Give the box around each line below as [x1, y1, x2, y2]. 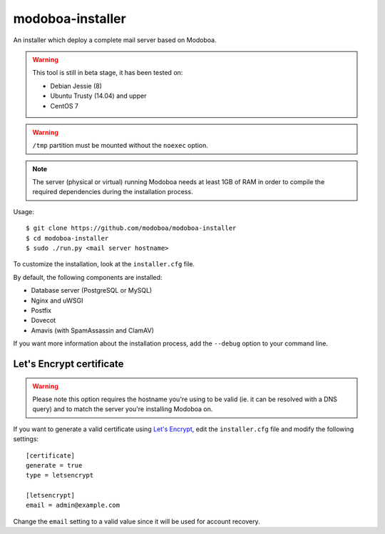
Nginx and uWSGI [31, 296, 83, 305]
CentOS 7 [50, 101, 78, 110]
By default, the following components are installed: [13, 273, 163, 281]
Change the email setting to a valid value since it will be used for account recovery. [13, 517, 260, 525]
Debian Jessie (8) [50, 81, 103, 90]
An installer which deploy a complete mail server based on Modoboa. [13, 36, 217, 44]
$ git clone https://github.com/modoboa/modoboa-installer [26, 224, 237, 232]
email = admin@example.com [26, 501, 120, 510]
